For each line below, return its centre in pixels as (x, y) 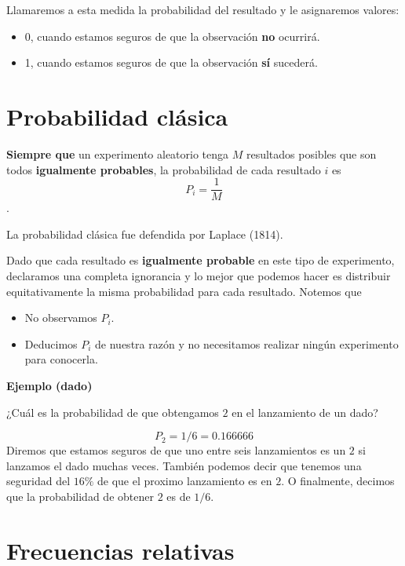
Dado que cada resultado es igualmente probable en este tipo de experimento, (201, 260)
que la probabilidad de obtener (80, 496)
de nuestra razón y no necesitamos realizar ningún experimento (247, 343)
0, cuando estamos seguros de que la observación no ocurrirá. (172, 36)
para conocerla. (61, 359)
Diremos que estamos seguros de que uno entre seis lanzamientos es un (176, 450)
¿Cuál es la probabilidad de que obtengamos (113, 412)
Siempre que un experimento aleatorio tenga (118, 153)
